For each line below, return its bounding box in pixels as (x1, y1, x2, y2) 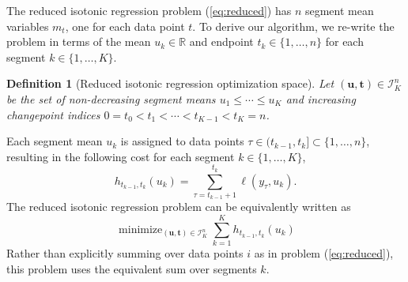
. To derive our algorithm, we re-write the (192, 17, 395, 34)
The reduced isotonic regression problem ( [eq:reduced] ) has (6, 2, 292, 18)
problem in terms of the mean (6, 33, 151, 50)
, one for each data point (65, 17, 185, 34)
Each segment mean (6, 133, 103, 149)
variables (6, 17, 49, 34)
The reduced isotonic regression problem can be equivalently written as (6, 198, 351, 215)
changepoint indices (6, 106, 100, 122)
